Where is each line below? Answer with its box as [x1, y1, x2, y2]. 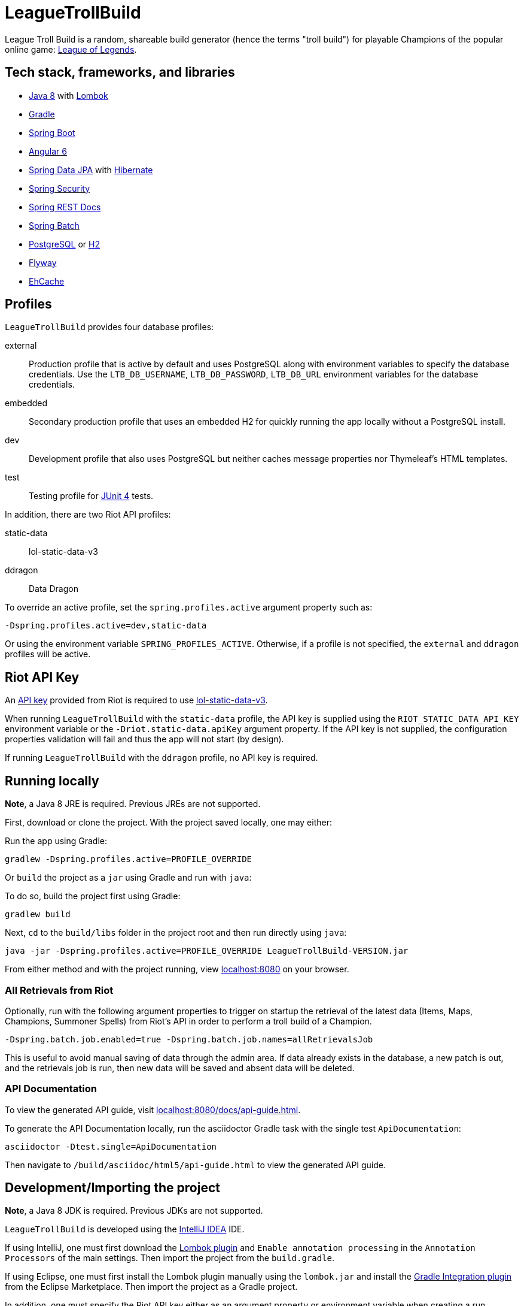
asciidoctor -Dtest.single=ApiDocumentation [5, 1141, 217, 1151]
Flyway [29, 257, 57, 268]
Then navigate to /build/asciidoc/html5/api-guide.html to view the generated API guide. [5, 1159, 386, 1170]
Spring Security [29, 183, 90, 194]
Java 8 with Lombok [29, 90, 108, 101]
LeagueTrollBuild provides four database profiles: [5, 322, 214, 332]
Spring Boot [29, 127, 75, 138]
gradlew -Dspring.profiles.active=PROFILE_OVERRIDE [5, 854, 252, 864]
